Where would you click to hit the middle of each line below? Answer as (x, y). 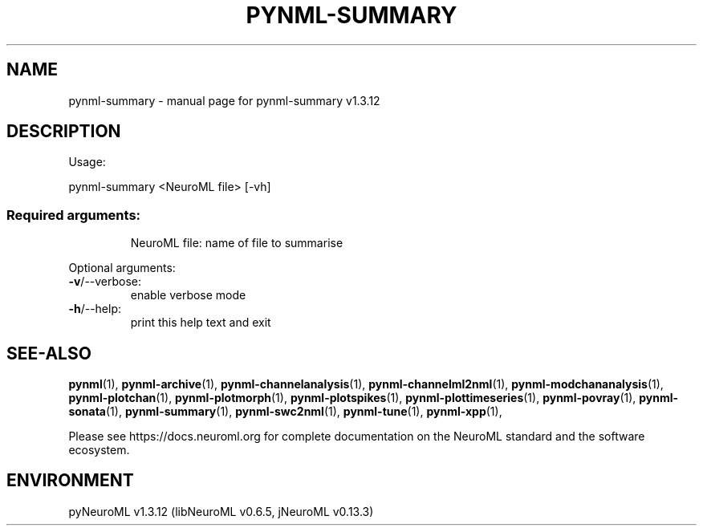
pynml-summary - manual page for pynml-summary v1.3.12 (224, 100)
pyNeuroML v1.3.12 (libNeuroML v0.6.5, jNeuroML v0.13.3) (221, 511)
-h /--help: (95, 309)
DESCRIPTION (64, 132)
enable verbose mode (188, 295)
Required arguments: (74, 215)
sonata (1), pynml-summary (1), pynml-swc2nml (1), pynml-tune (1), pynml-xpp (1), (285, 412)
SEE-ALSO (49, 353)
